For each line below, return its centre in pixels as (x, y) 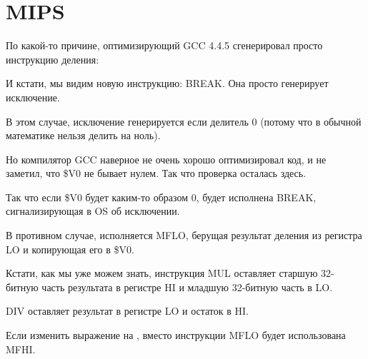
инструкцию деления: (53, 59)
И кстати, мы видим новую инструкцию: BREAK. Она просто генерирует (167, 83)
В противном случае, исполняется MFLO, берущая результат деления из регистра (184, 235)
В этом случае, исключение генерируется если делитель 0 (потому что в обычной (184, 121)
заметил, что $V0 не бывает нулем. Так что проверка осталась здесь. (156, 173)
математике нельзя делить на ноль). (83, 135)
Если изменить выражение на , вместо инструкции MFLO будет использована (176, 335)
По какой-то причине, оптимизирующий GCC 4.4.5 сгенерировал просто (164, 45)
